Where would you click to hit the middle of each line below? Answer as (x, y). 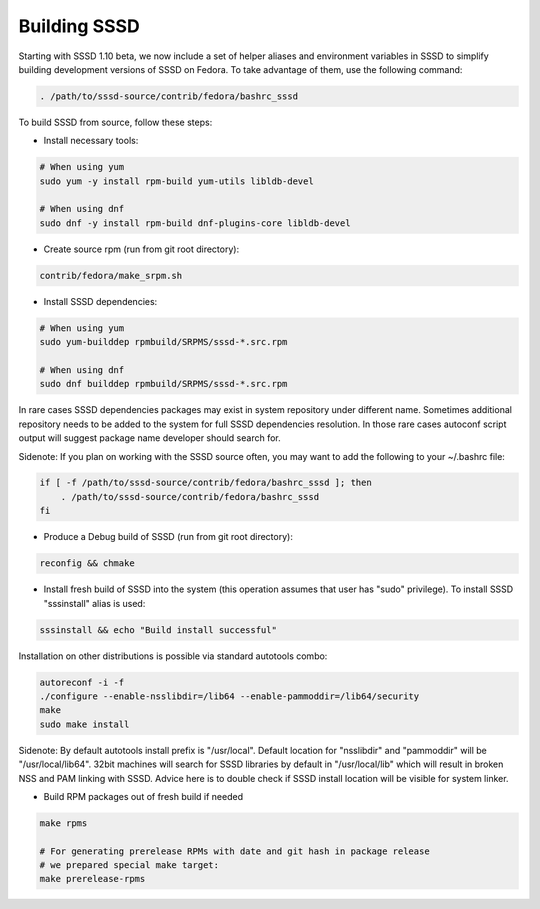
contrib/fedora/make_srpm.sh (111, 275)
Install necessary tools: (91, 141)
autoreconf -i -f (82, 682)
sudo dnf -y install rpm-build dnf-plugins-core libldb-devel (195, 223)
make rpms (63, 823)
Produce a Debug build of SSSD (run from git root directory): (168, 537)
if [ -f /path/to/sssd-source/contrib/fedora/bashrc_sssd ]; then (205, 483)
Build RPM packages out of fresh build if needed (143, 796)
